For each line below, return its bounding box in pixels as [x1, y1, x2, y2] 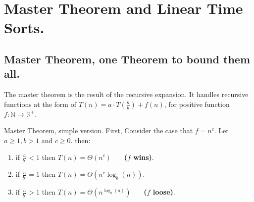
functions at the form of [4, 99, 76, 109]
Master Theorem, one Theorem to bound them [4, 51, 251, 66]
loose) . [152, 187, 175, 197]
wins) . [133, 151, 154, 162]
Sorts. [4, 17, 45, 38]
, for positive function [164, 99, 230, 109]
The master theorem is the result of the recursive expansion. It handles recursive [4, 89, 249, 100]
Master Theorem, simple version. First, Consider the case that [4, 125, 193, 136]
